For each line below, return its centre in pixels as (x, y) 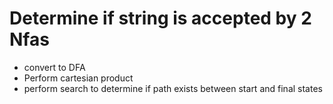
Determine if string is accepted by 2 (160, 18)
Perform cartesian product (78, 78)
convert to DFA (54, 67)
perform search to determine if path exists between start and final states (173, 88)
